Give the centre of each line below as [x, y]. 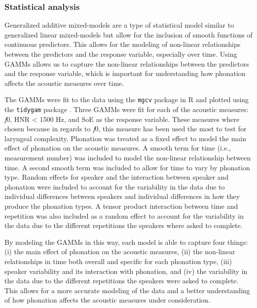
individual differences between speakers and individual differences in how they [122, 196]
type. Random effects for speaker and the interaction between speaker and [117, 177]
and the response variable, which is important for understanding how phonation [125, 73]
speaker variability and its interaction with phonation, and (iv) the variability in [126, 271]
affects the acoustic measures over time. [64, 83]
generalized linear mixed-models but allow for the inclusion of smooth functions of [128, 34]
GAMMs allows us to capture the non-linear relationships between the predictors [127, 63]
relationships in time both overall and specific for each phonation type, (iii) [118, 261]
